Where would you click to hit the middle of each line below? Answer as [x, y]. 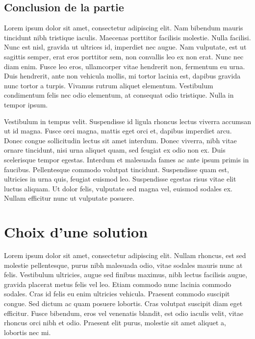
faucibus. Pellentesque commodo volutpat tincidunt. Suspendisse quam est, [116, 169]
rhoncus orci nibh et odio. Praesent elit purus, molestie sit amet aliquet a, [115, 323]
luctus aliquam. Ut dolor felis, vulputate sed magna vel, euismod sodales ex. [118, 188]
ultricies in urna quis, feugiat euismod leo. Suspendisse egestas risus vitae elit [120, 179]
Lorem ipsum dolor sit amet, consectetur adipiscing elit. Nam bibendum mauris [124, 28]
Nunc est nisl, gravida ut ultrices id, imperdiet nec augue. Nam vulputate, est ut [125, 47]
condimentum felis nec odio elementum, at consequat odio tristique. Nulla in [119, 95]
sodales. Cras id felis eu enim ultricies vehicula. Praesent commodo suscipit [117, 294]
